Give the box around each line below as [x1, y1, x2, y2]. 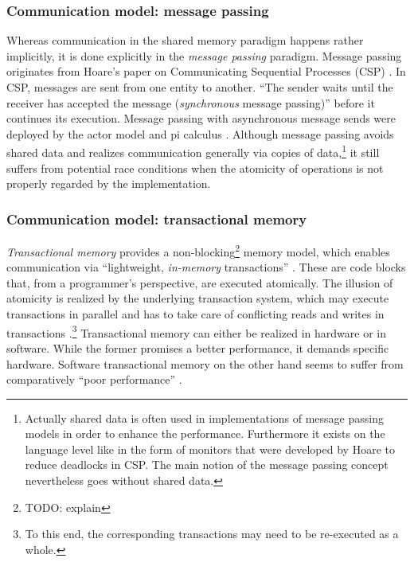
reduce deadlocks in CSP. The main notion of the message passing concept [25, 456, 389, 473]
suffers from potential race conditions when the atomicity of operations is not [6, 159, 384, 176]
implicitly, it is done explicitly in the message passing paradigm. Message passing [6, 47, 402, 64]
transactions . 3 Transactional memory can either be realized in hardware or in [6, 322, 386, 341]
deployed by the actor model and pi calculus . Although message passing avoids [6, 125, 394, 142]
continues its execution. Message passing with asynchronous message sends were [6, 110, 396, 127]
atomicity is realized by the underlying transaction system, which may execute [6, 290, 389, 306]
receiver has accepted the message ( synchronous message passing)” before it [6, 94, 375, 111]
